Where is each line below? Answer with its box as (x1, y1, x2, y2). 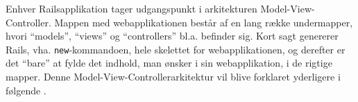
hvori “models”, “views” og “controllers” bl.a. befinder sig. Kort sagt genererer (6, 28, 339, 43)
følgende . (6, 83, 46, 97)
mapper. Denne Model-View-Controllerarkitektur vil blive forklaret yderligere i (6, 69, 341, 84)
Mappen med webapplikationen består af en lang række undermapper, (54, 15, 353, 29)
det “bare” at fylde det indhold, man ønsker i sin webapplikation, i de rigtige (6, 56, 332, 70)
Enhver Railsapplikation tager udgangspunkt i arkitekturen (6, 1, 257, 15)
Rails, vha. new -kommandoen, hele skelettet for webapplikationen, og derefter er (6, 42, 346, 56)
